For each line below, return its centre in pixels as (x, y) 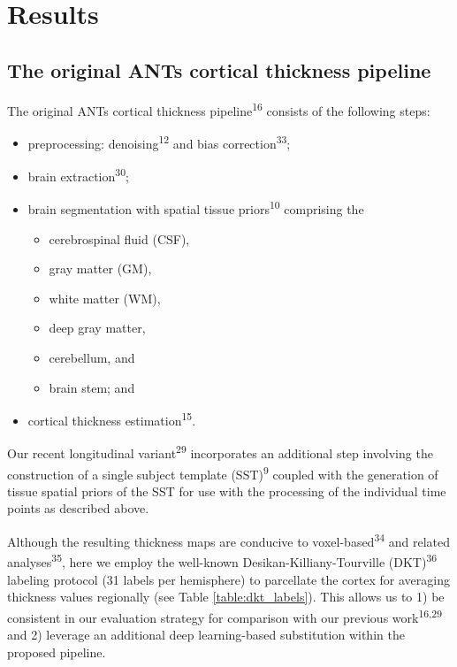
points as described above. (78, 508)
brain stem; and (92, 387)
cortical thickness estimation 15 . (112, 419)
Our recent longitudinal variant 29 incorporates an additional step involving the (220, 452)
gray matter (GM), (100, 268)
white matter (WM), (105, 298)
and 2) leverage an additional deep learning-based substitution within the (206, 635)
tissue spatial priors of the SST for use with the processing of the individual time (227, 491)
